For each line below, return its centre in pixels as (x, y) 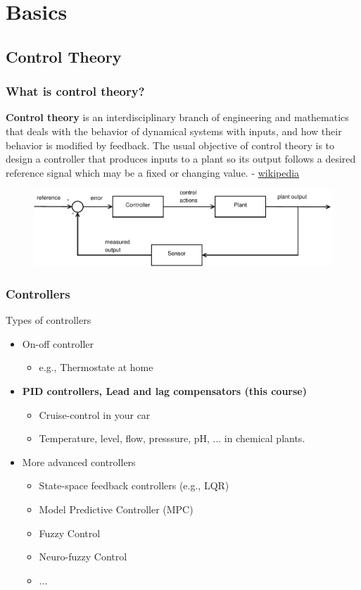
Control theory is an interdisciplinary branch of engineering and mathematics (177, 117)
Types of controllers (49, 320)
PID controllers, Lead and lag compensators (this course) (164, 391)
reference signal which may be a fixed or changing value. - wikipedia (153, 172)
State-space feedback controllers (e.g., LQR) (134, 485)
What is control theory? (75, 91)
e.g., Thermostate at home (96, 367)
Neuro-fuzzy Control (83, 557)
